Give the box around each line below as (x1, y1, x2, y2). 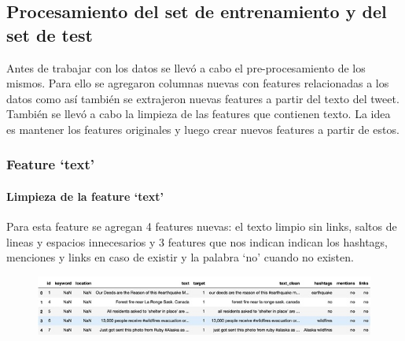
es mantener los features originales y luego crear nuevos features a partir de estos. (6, 120, 399, 137)
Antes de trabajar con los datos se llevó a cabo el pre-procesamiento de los (6, 59, 366, 76)
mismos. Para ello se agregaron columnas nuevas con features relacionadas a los (6, 75, 389, 91)
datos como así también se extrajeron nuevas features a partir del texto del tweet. (6, 90, 399, 106)
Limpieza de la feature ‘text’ (6, 188, 164, 204)
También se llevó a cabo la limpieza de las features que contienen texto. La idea (6, 106, 391, 122)
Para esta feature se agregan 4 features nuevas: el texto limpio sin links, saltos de (6, 218, 397, 235)
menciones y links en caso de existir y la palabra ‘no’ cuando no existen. (6, 249, 354, 265)
